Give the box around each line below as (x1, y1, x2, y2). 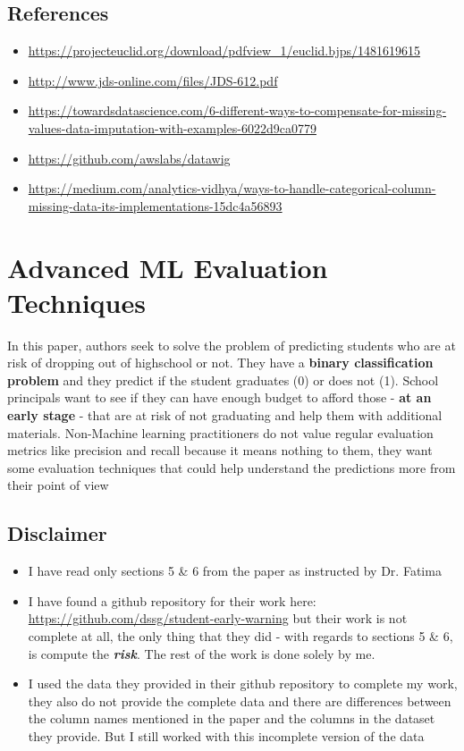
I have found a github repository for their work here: (28, 591, 316, 610)
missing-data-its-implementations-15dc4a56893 (28, 196, 283, 215)
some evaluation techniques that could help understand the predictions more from (7, 458, 456, 477)
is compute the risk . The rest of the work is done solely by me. (28, 644, 375, 662)
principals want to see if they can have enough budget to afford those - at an (7, 388, 432, 407)
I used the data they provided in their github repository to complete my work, (28, 674, 458, 693)
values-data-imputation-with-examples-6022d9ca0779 (28, 118, 316, 137)
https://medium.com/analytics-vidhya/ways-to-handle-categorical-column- (28, 179, 436, 198)
